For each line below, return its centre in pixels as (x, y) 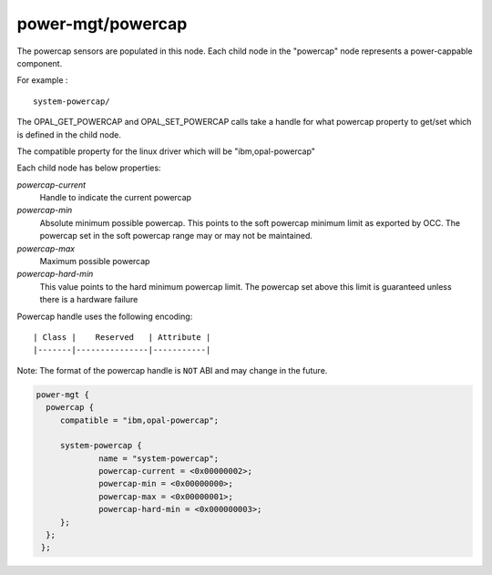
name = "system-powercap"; (159, 458)
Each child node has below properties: (89, 168)
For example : (42, 80)
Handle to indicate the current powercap (115, 198)
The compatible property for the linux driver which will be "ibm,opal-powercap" (166, 151)
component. (40, 63)
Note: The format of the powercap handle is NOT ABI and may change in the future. (172, 370)
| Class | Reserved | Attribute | (122, 337)
